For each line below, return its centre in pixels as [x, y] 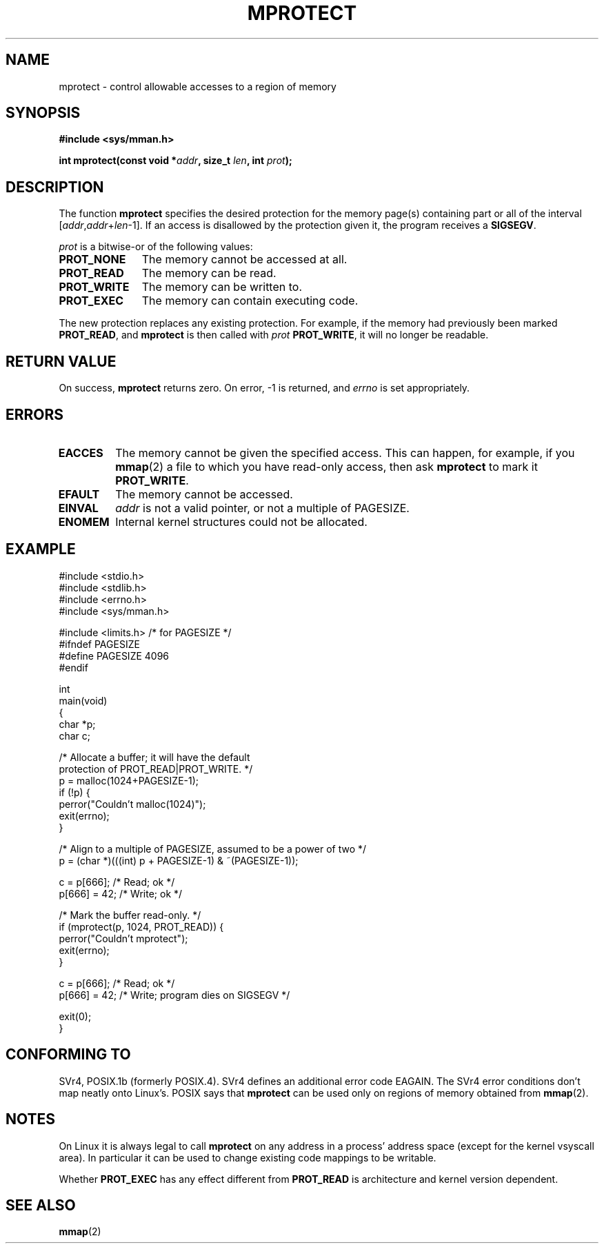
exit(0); [75, 1016]
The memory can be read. [209, 273]
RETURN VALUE [61, 361]
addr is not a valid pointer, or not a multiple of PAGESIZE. [262, 508]
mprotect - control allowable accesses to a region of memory [198, 86]
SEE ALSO [41, 1205]
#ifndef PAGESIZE [99, 644]
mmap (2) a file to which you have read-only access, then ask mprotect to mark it [326, 466]
